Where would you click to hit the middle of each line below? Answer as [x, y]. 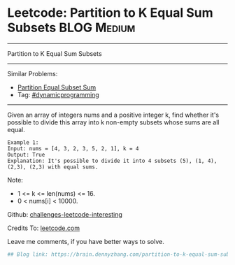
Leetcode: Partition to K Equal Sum [110, 13]
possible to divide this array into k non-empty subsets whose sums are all [113, 122]
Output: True [26, 155]
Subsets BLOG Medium [71, 28]
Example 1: [23, 142]
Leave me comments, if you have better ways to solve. [86, 241]
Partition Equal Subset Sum [57, 87]
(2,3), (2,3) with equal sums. [53, 167]
